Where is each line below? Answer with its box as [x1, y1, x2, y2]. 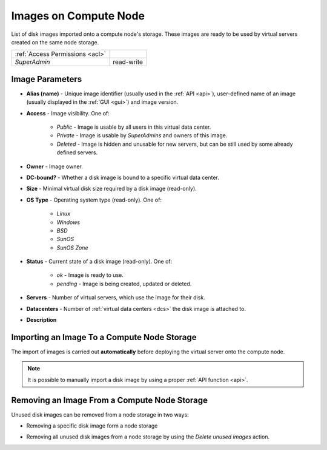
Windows [56, 219, 81, 226]
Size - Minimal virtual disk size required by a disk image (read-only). [26, 185, 197, 193]
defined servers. [56, 149, 98, 156]
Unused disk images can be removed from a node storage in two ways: [11, 411, 189, 418]
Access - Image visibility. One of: [26, 109, 110, 117]
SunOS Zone [56, 244, 88, 251]
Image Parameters [11, 73, 82, 84]
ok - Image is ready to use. [56, 271, 124, 279]
